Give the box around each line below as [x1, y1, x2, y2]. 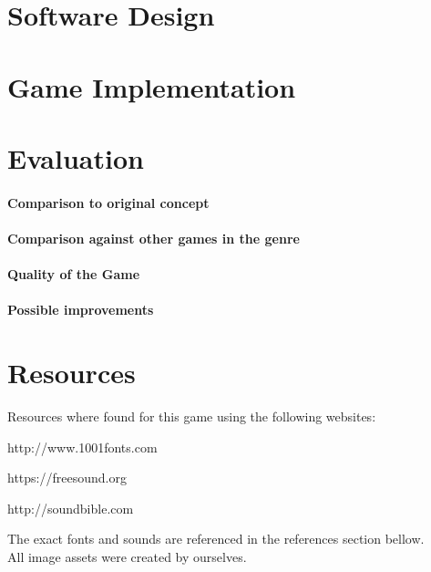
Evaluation [7, 139, 144, 176]
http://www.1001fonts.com [7, 437, 158, 456]
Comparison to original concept [7, 192, 210, 212]
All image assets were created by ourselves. [7, 546, 247, 566]
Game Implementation [7, 68, 296, 105]
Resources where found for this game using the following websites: [7, 407, 376, 425]
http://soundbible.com [7, 498, 134, 517]
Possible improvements [7, 300, 154, 319]
